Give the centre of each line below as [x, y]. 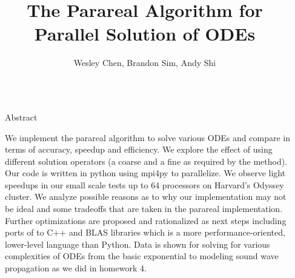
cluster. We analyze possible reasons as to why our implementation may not [146, 197]
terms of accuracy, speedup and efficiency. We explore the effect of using [139, 149]
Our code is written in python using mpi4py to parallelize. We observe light [145, 173]
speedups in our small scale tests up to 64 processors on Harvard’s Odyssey [144, 184]
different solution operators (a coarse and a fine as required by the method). [146, 161]
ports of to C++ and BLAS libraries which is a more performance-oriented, [145, 232]
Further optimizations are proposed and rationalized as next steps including [146, 220]
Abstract [21, 117]
